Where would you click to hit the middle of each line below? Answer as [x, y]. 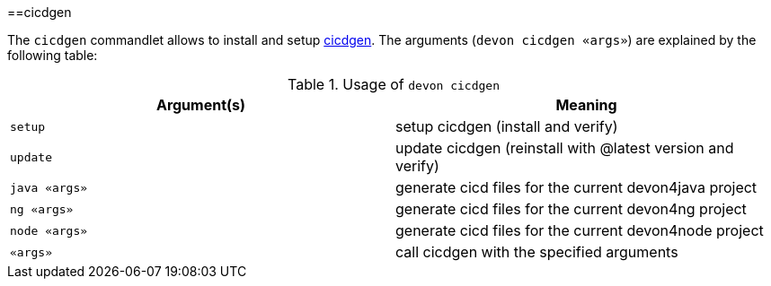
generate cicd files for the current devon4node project [580, 230]
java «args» [49, 187]
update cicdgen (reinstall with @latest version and [565, 148]
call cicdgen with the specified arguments [537, 252]
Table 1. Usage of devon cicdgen [394, 84]
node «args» [49, 230]
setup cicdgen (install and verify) [507, 126]
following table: [53, 55]
